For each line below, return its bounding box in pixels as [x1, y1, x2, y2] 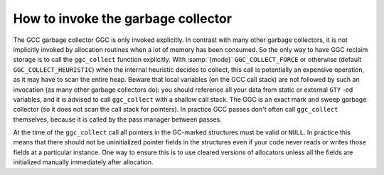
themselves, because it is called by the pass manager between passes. [13, 115, 222, 124]
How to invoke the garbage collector [13, 11, 233, 26]
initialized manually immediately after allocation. [13, 158, 154, 166]
